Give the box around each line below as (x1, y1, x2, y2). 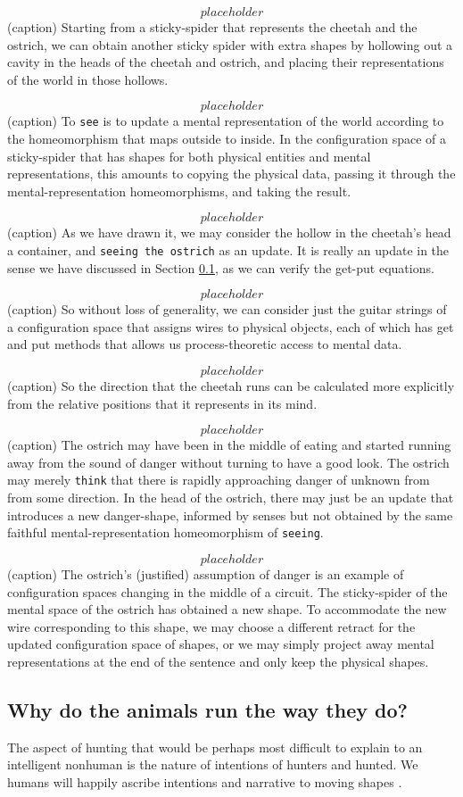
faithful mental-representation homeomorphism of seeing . (7, 523, 324, 542)
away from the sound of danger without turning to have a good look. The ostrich (7, 452, 450, 471)
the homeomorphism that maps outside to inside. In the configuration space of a (7, 129, 447, 148)
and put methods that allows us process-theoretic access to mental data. (7, 335, 402, 353)
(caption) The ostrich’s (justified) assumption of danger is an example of (7, 564, 404, 583)
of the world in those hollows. (7, 70, 169, 88)
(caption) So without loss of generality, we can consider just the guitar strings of (7, 300, 447, 319)
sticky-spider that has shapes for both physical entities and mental (7, 146, 371, 165)
